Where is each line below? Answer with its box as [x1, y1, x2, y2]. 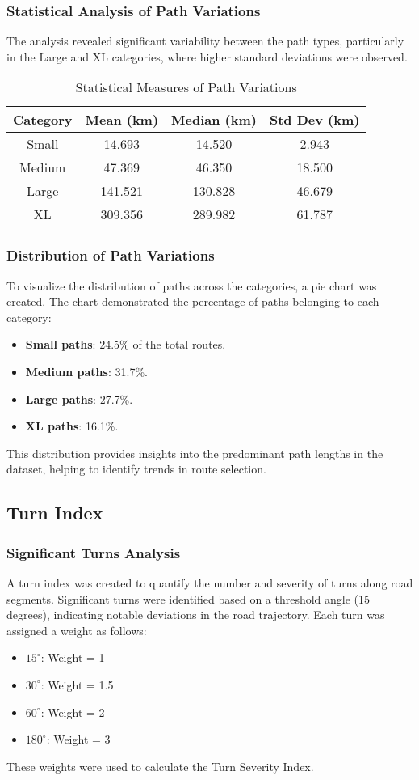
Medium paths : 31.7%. [25, 363, 148, 379]
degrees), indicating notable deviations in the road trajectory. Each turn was [6, 606, 385, 623]
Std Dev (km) [269, 110, 360, 129]
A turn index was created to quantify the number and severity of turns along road [6, 574, 413, 591]
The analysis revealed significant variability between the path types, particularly [6, 32, 404, 49]
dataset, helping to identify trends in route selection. [6, 460, 266, 477]
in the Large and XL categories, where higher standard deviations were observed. [6, 48, 408, 65]
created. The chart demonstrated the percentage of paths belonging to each [6, 293, 379, 310]
